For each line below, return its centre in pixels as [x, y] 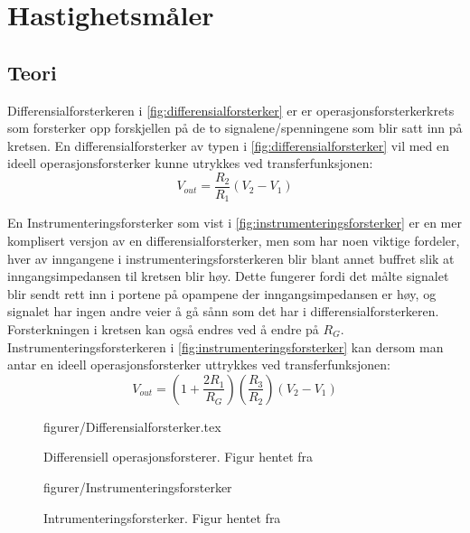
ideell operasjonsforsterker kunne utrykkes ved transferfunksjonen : [190, 163]
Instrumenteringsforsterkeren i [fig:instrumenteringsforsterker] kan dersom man [226, 346]
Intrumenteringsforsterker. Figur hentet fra [162, 517]
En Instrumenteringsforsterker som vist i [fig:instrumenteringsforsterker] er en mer [235, 223]
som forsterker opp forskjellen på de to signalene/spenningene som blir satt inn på [235, 128]
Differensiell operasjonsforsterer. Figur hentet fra [179, 457]
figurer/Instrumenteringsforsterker [138, 487]
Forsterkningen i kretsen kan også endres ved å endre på [163, 329]
